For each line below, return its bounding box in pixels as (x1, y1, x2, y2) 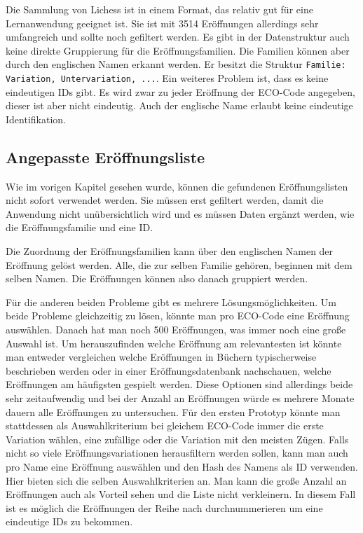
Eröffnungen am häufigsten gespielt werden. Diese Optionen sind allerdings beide (6, 377, 353, 392)
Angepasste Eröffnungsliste (6, 146, 205, 167)
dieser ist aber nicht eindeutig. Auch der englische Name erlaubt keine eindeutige (6, 98, 353, 113)
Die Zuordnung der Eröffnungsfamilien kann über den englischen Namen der (6, 244, 334, 258)
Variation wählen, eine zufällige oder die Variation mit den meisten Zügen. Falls (6, 431, 349, 446)
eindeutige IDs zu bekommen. (6, 514, 133, 529)
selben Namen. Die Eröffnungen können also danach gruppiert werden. (6, 271, 308, 286)
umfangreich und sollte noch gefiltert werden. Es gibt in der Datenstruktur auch (6, 29, 350, 44)
